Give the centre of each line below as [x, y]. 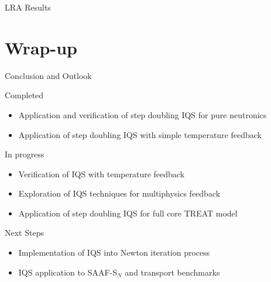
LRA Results [28, 7]
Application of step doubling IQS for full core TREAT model [128, 213]
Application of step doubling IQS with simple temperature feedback [140, 134]
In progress [25, 154]
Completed [24, 95]
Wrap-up [41, 47]
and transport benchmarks [172, 272]
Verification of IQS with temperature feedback [102, 173]
